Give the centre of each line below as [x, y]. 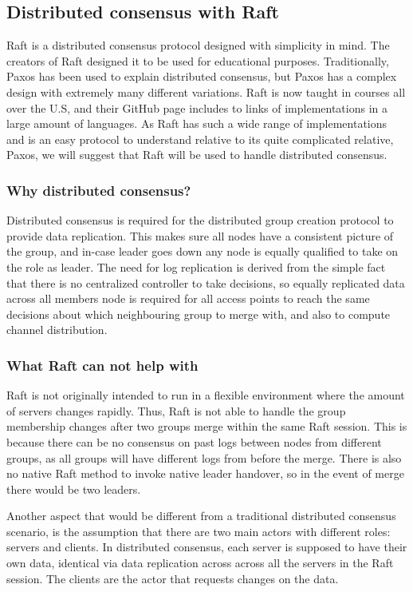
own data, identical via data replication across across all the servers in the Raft [200, 563]
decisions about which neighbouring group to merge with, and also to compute [199, 314]
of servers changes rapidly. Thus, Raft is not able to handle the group [176, 410]
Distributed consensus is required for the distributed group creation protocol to [200, 220]
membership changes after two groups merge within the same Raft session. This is [207, 426]
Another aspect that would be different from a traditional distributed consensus [201, 516]
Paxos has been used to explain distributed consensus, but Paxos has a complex [202, 76]
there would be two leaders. [74, 489]
